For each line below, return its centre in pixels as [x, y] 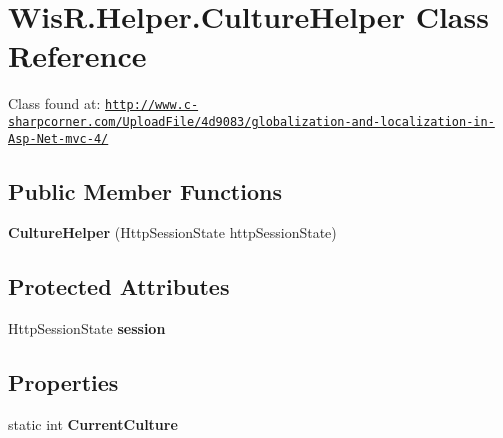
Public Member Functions [145, 190]
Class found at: [54, 103]
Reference [77, 55]
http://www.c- [152, 105]
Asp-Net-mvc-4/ [58, 138]
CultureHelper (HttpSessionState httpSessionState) [172, 232]
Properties [63, 382]
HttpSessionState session [87, 328]
